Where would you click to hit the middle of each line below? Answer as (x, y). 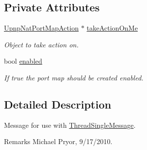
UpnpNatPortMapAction (41, 28)
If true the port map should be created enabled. (74, 77)
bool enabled (23, 61)
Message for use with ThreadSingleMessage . (70, 125)
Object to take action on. (41, 44)
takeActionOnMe (112, 28)
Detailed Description (58, 104)
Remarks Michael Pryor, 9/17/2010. (58, 141)
